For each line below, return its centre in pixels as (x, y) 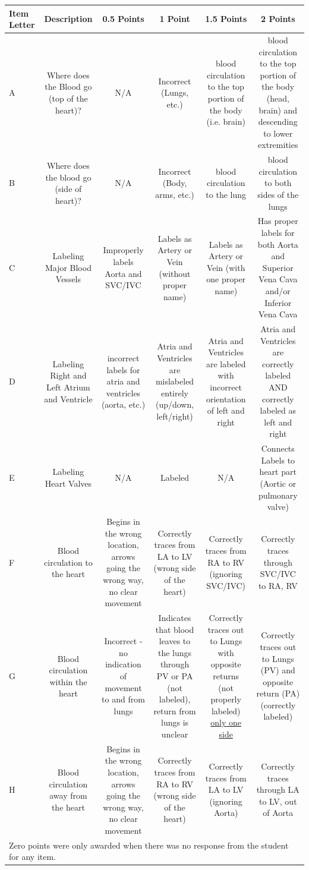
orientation (226, 398)
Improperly (123, 250)
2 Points (278, 19)
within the (68, 681)
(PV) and (278, 670)
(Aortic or (278, 483)
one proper (226, 279)
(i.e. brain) (226, 122)
